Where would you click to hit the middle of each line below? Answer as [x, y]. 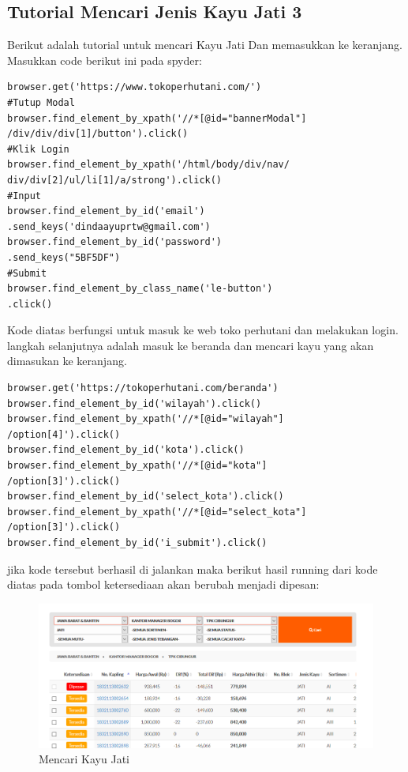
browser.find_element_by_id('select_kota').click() [146, 497]
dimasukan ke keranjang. [67, 361]
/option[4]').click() [64, 434]
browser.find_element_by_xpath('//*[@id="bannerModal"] [157, 118]
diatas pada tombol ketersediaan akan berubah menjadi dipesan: [163, 584]
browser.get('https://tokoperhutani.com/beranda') [143, 388]
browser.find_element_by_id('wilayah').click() [135, 403]
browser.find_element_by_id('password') [115, 242]
